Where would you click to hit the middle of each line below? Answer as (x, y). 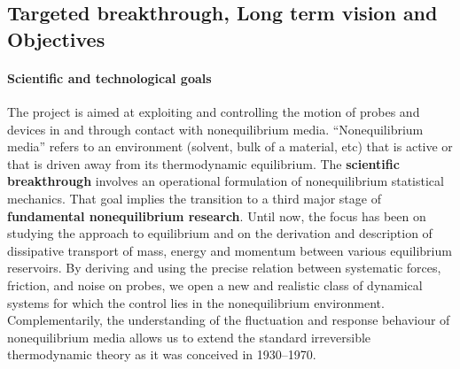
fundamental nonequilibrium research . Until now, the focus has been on (217, 215)
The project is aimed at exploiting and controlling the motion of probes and (214, 111)
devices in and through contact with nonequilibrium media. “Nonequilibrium (215, 129)
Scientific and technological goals (109, 77)
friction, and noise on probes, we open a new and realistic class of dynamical (215, 284)
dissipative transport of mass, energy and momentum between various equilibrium (230, 250)
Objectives (56, 38)
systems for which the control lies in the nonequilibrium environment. (196, 302)
